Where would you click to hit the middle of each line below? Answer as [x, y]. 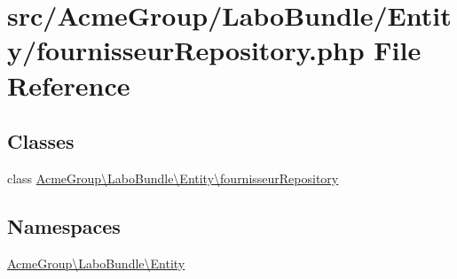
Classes [41, 141]
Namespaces [64, 225]
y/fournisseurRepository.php [186, 50]
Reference [69, 85]
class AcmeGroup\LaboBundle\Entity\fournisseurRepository [173, 178]
